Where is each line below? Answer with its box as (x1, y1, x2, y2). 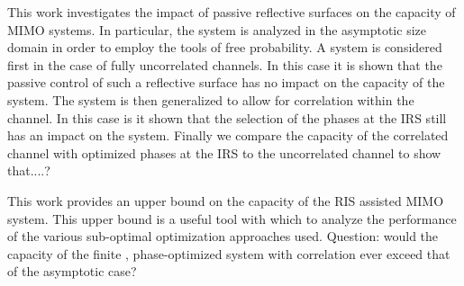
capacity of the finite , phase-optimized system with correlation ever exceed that (7, 244, 450, 263)
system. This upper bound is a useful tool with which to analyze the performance (7, 209, 457, 228)
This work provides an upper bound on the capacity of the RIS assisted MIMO (7, 191, 444, 210)
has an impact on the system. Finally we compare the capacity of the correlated (7, 126, 449, 145)
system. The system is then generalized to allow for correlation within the (7, 90, 414, 109)
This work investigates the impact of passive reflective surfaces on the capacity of (7, 3, 456, 21)
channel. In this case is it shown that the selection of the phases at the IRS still (7, 108, 447, 127)
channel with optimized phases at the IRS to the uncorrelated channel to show (7, 143, 441, 162)
